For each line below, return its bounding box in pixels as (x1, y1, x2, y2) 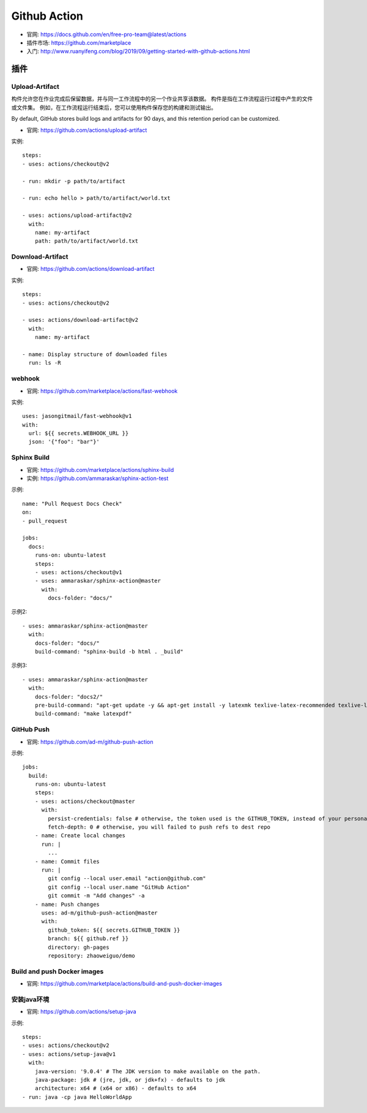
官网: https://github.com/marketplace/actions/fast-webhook (26, 387, 178, 395)
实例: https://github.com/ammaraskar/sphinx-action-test (26, 475, 169, 482)
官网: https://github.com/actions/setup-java (26, 1008, 136, 1016)
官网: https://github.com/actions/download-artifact (26, 265, 155, 273)
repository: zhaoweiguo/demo (48, 952, 136, 959)
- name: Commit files (34, 858, 100, 865)
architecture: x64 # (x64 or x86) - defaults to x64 (34, 1085, 197, 1092)
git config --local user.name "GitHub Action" (48, 883, 190, 891)
